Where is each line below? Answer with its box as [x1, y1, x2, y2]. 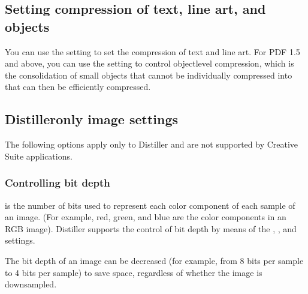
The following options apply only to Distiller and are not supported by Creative [5, 138, 298, 151]
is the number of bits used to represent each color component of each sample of [5, 199, 295, 211]
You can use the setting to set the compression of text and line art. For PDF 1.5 [5, 45, 300, 58]
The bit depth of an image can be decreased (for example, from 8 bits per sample [5, 254, 304, 266]
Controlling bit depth [5, 175, 110, 190]
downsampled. [5, 278, 57, 290]
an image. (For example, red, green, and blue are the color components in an [5, 211, 286, 223]
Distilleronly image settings [5, 110, 179, 128]
